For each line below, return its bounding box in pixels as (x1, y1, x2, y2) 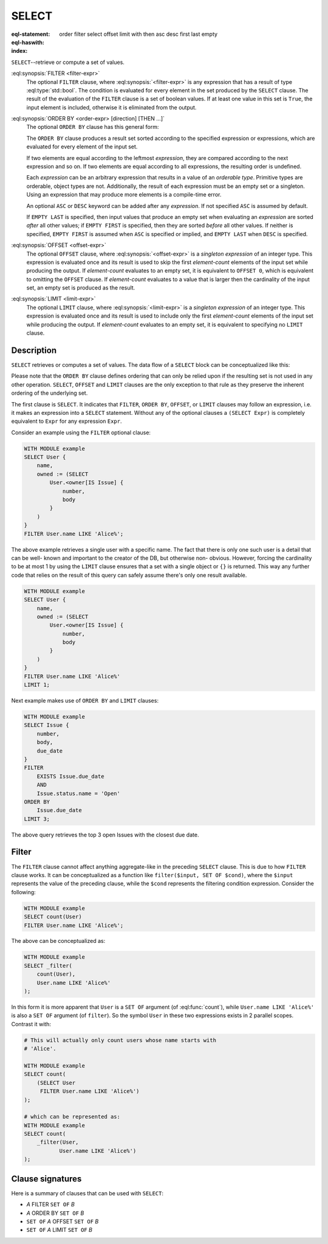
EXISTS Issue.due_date (36, 773, 104, 780)
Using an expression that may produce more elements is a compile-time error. (26, 191, 222, 198)
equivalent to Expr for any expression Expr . (11, 417, 122, 425)
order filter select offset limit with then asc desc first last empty (59, 30, 218, 38)
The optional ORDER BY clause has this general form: (26, 123, 159, 131)
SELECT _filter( (24, 962, 73, 969)
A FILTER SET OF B (26, 1201, 75, 1208)
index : (11, 47, 28, 55)
